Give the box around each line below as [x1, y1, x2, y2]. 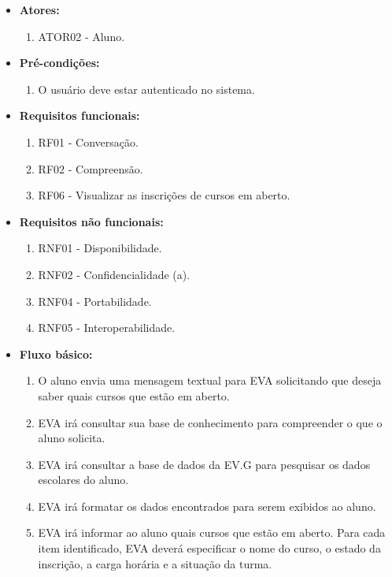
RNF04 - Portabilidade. [38, 292, 152, 309]
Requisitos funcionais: [19, 107, 140, 124]
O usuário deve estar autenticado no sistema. [38, 80, 255, 97]
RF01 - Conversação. [38, 133, 139, 150]
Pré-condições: [19, 54, 100, 71]
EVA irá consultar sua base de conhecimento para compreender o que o [38, 414, 383, 430]
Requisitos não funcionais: [19, 213, 164, 229]
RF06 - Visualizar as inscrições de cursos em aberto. [38, 187, 290, 203]
